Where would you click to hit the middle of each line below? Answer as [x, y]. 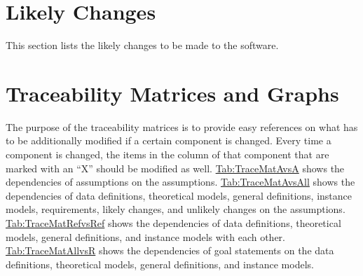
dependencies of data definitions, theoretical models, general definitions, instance [179, 195]
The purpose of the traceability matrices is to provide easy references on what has [182, 126]
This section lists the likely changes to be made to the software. [142, 45]
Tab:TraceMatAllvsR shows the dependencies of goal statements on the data [170, 250]
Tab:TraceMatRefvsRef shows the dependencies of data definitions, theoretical [173, 223]
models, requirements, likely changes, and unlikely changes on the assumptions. [176, 209]
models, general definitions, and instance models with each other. [145, 236]
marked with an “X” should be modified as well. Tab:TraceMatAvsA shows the [175, 168]
